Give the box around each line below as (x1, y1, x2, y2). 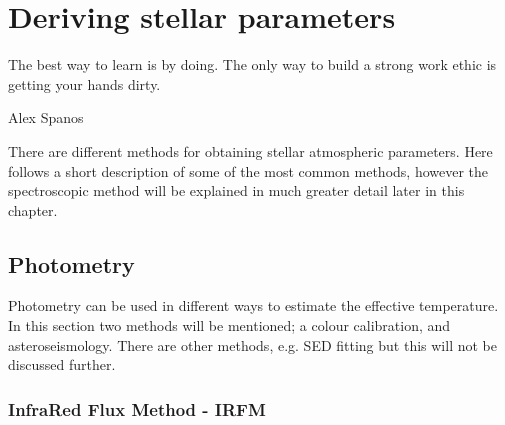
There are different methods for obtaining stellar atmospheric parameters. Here (8, 140, 493, 161)
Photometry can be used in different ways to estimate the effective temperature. (8, 295, 499, 316)
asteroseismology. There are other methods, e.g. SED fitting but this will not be (8, 334, 497, 355)
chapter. (8, 199, 58, 220)
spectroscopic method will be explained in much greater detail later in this (8, 180, 465, 201)
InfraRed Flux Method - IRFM (8, 396, 266, 421)
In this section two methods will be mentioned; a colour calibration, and (8, 315, 451, 336)
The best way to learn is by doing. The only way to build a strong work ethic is (8, 54, 497, 75)
